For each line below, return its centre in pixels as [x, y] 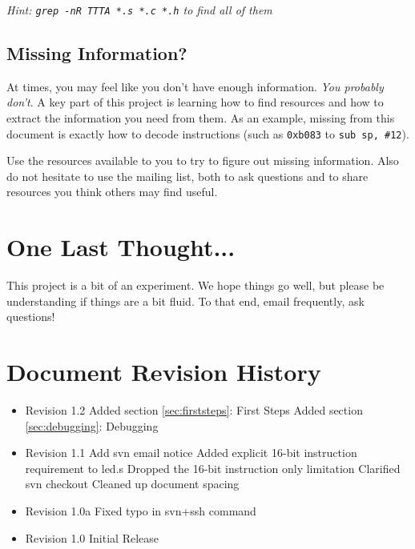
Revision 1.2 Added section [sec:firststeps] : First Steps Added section [194, 410]
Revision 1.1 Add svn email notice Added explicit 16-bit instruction [191, 453]
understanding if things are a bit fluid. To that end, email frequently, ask [185, 301]
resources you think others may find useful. [112, 192]
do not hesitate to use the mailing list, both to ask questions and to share [187, 176]
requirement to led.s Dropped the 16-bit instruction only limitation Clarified [213, 468]
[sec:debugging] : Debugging [92, 425]
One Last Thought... [121, 247]
